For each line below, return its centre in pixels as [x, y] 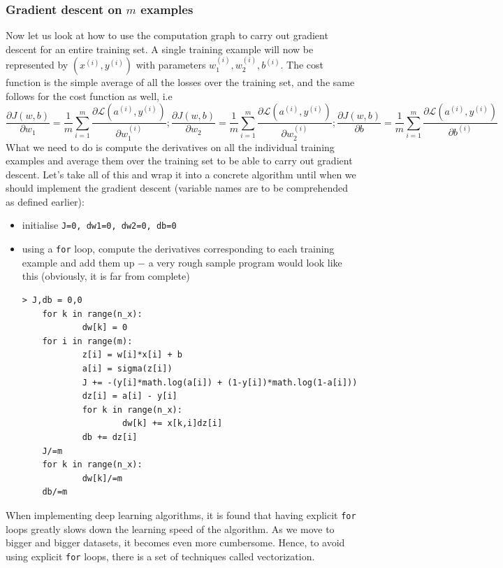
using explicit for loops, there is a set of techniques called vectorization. [160, 556]
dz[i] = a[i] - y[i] [130, 396]
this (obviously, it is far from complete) [106, 276]
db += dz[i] [110, 437]
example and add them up [78, 262]
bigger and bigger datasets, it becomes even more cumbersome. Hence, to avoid [175, 542]
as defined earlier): [45, 201]
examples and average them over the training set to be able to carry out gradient [179, 161]
